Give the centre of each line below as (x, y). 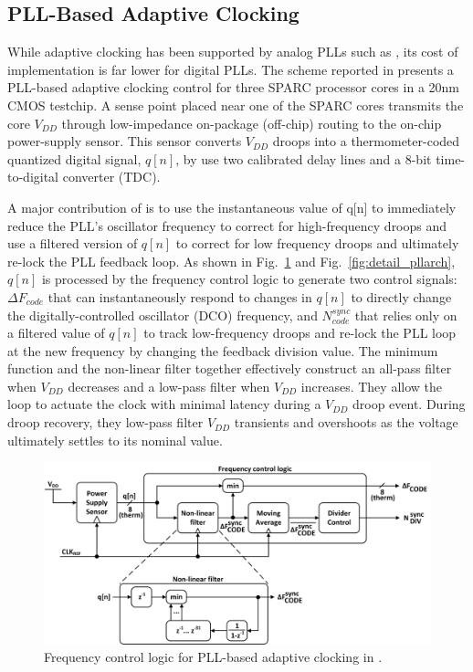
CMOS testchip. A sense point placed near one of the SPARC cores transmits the (236, 105)
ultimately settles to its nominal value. (115, 440)
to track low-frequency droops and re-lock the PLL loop (300, 333)
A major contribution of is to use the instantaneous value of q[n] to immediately (232, 207)
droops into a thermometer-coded (366, 141)
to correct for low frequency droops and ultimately (317, 243)
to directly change (401, 296)
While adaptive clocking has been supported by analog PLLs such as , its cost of (233, 52)
